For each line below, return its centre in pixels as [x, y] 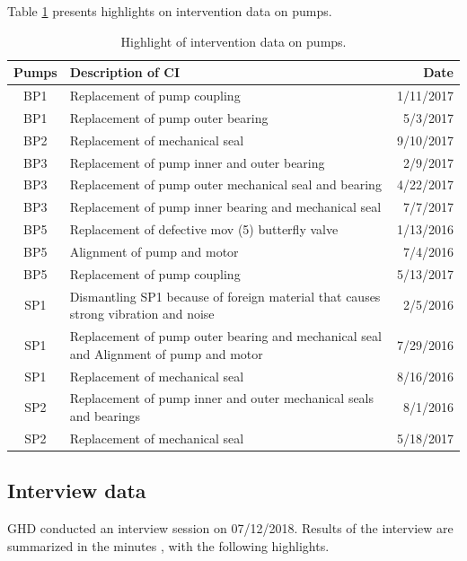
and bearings [105, 415]
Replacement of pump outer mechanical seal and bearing [225, 184]
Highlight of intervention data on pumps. [233, 41]
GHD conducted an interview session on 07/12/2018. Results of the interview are [230, 528]
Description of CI [125, 72]
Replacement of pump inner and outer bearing [197, 162]
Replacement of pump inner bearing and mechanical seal [225, 207]
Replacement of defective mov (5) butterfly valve [204, 229]
